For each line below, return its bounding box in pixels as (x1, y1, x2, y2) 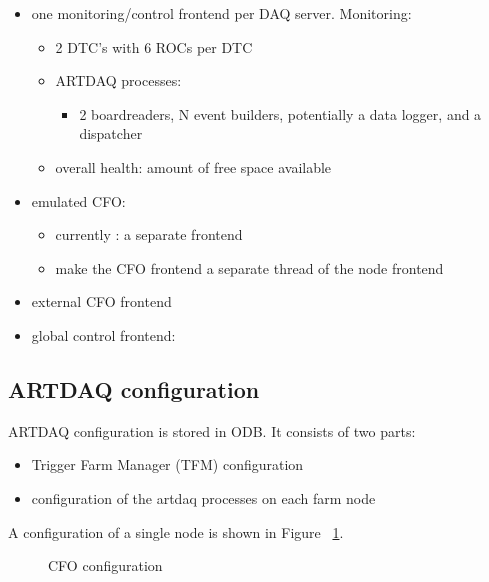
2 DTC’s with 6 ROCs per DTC (55, 36, 253, 57)
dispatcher (79, 123, 143, 144)
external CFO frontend (31, 291, 172, 312)
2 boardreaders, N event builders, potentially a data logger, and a (79, 103, 482, 124)
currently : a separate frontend (55, 224, 243, 245)
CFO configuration (48, 555, 163, 576)
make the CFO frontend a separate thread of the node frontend (55, 257, 444, 278)
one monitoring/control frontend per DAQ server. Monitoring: (31, 3, 412, 23)
